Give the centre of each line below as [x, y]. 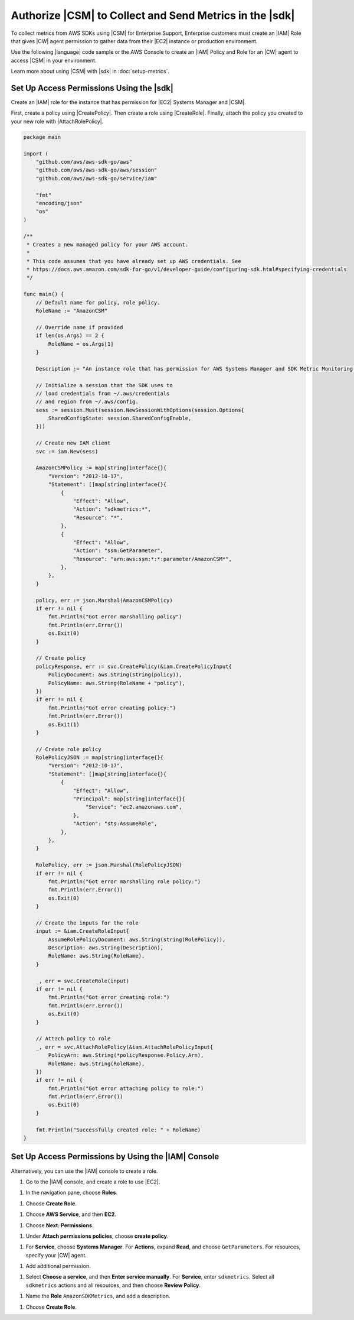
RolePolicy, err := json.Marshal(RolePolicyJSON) [109, 865]
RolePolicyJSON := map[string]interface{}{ [99, 758]
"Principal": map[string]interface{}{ [129, 799]
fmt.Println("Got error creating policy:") [112, 708]
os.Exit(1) [64, 724]
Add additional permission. [58, 1266]
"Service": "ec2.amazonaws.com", [134, 807]
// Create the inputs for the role [87, 923]
